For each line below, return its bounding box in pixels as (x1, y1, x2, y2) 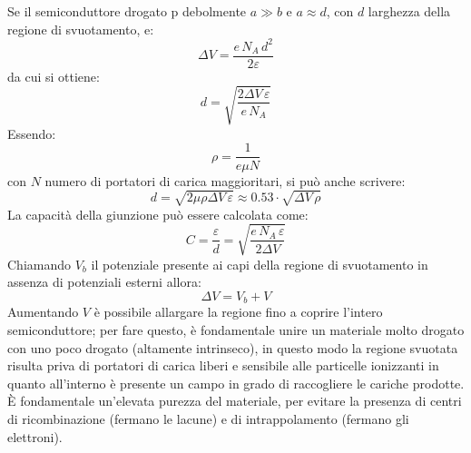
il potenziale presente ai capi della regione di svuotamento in (91, 254, 428, 273)
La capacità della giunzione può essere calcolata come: (7, 204, 309, 223)
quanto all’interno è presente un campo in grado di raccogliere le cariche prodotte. (7, 373, 465, 392)
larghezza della (368, 2, 451, 20)
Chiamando (7, 254, 72, 273)
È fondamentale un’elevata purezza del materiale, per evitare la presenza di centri (7, 391, 462, 410)
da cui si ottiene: (7, 66, 100, 85)
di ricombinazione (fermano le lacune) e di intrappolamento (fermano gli (7, 409, 409, 428)
